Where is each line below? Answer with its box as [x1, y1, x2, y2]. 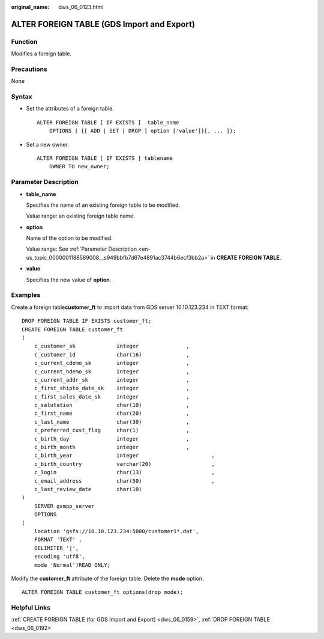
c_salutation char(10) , [34, 402, 190, 409]
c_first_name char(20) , [34, 410, 190, 417]
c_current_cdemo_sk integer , [34, 359, 190, 367]
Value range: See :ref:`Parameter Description [26, 245, 137, 252]
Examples [11, 291, 41, 299]
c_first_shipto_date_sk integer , [34, 385, 190, 392]
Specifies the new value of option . [26, 276, 112, 283]
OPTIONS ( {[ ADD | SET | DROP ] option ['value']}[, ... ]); [49, 127, 236, 135]
